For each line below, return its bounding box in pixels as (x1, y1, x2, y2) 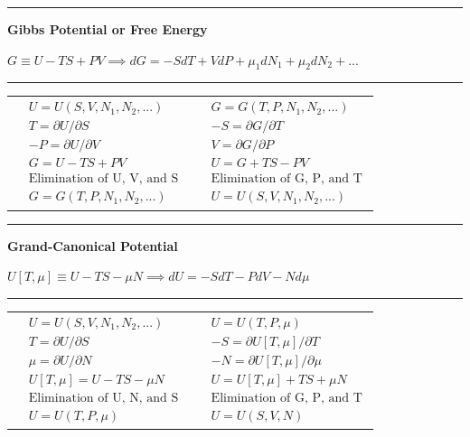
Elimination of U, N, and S (28, 391, 179, 404)
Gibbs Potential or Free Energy (7, 20, 208, 38)
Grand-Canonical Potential (7, 236, 178, 255)
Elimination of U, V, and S (28, 172, 179, 186)
